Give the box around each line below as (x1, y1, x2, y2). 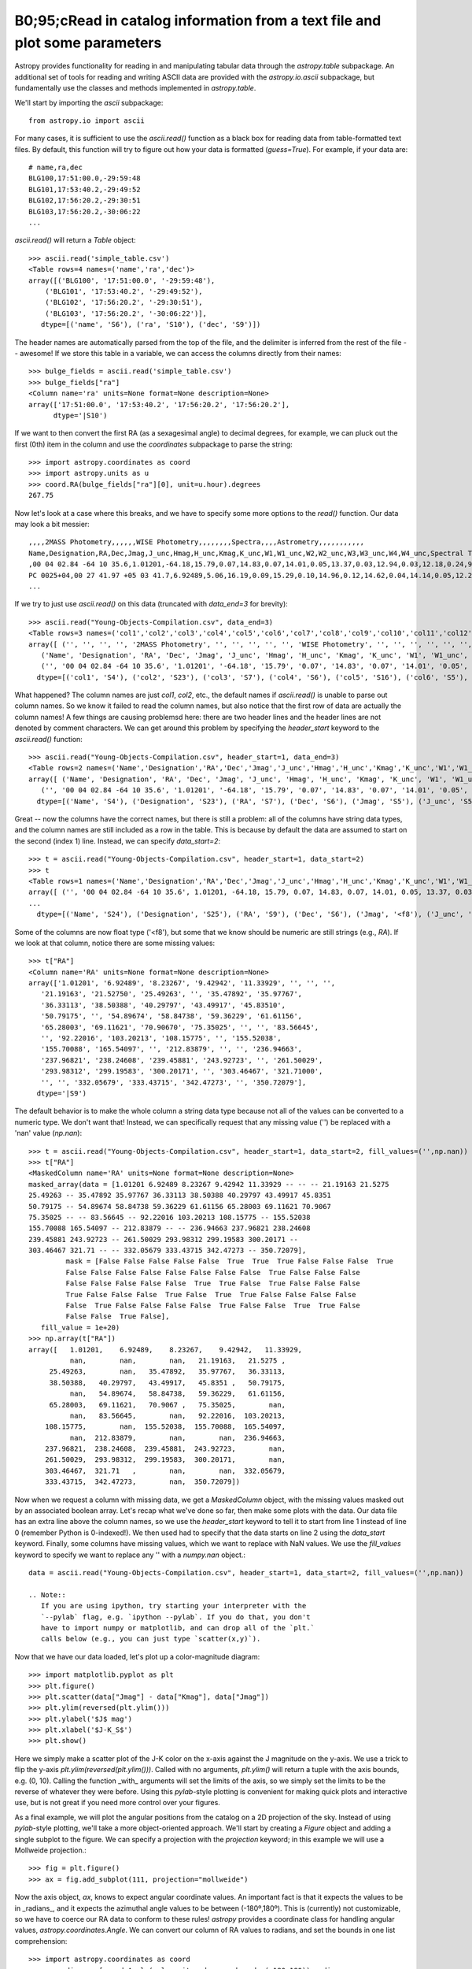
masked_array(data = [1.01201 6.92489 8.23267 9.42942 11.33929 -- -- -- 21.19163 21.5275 (28, 1180, 389, 1188)
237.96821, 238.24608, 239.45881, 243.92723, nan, (44, 1444, 286, 1453)
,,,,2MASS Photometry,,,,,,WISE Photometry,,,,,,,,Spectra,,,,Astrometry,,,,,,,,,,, (28, 538, 365, 547)
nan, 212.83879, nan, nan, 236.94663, (69, 1433, 286, 1442)
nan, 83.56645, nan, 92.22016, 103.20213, (69, 1411, 286, 1420)
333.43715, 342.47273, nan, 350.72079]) (44, 1478, 240, 1486)
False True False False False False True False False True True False (65, 1301, 361, 1311)
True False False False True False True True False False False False (65, 1290, 356, 1299)
